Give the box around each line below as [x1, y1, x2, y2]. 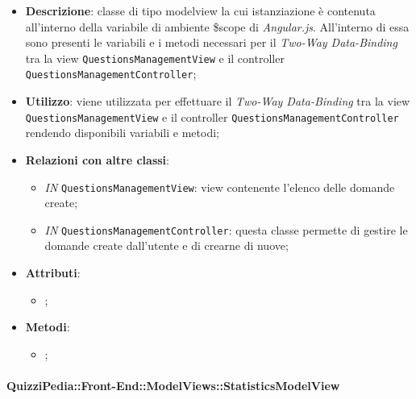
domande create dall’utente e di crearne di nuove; [44, 237, 289, 254]
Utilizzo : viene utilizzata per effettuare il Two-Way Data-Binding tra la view [25, 93, 410, 110]
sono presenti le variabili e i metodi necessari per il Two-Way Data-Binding [25, 34, 397, 51]
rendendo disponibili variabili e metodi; [25, 124, 219, 141]
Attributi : [25, 264, 81, 281]
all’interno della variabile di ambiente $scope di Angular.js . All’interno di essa [25, 18, 410, 35]
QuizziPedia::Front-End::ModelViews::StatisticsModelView [6, 377, 340, 393]
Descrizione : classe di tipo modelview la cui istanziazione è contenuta [25, 2, 376, 19]
